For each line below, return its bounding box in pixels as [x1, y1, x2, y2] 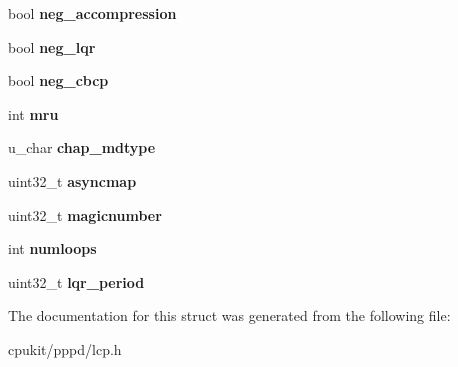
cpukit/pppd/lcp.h [8, 338, 122, 359]
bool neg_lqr [8, 36, 96, 57]
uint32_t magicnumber [8, 204, 162, 225]
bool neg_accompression [8, 3, 177, 23]
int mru [8, 103, 59, 124]
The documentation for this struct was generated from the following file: [8, 305, 451, 326]
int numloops [8, 238, 97, 259]
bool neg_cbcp [8, 70, 109, 91]
